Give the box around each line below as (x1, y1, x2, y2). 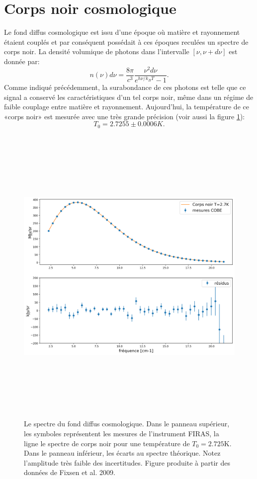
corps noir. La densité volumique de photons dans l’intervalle (4, 46, 189, 57)
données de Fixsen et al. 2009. (24, 467, 115, 478)
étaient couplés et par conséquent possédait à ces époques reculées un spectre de (4, 36, 249, 47)
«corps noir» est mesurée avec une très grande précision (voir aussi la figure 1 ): (4, 111, 245, 121)
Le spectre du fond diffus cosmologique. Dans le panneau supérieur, (24, 418, 230, 429)
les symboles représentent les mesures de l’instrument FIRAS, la (24, 428, 219, 438)
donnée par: (4, 56, 40, 66)
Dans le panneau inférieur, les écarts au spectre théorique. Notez (24, 448, 221, 458)
